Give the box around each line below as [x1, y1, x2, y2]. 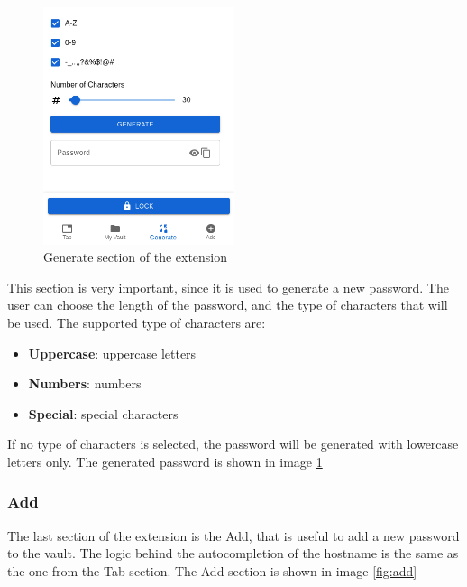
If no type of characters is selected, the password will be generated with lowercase [7, 434, 459, 453]
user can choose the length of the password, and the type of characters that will [7, 295, 448, 314]
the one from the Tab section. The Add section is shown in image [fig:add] [7, 561, 417, 580]
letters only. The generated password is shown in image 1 [7, 452, 323, 471]
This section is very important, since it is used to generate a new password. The [7, 277, 449, 296]
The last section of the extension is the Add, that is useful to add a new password [7, 526, 460, 545]
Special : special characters [28, 404, 179, 423]
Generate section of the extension [43, 247, 228, 266]
